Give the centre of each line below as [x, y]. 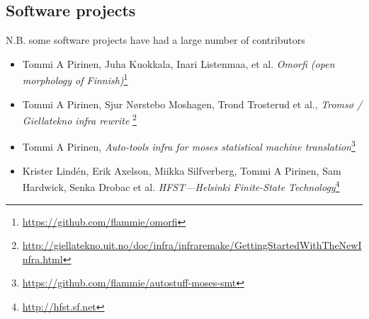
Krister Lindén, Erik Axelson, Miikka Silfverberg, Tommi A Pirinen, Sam [182, 170]
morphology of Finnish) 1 [75, 79]
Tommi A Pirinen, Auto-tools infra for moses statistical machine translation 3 [189, 146]
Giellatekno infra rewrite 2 [79, 119]
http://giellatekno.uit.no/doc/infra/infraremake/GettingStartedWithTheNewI [192, 245]
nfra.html [42, 259]
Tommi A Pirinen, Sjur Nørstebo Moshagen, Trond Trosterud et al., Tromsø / [192, 104]
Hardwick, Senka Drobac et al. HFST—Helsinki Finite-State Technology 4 [181, 186]
